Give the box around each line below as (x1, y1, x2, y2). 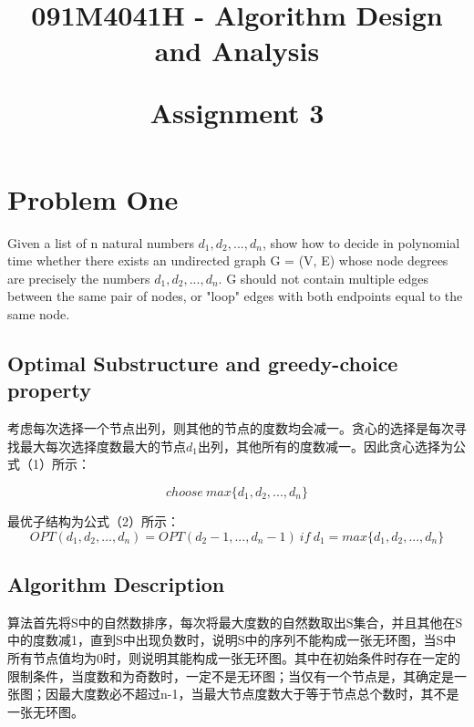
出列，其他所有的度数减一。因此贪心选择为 (197, 436, 453, 455)
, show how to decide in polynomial (262, 233, 460, 252)
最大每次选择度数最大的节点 (19, 436, 186, 455)
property (7, 376, 92, 404)
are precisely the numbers (7, 268, 150, 287)
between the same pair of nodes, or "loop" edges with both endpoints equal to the (7, 286, 463, 306)
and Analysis (154, 32, 320, 69)
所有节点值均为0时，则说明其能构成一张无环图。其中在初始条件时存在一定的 (7, 649, 460, 668)
